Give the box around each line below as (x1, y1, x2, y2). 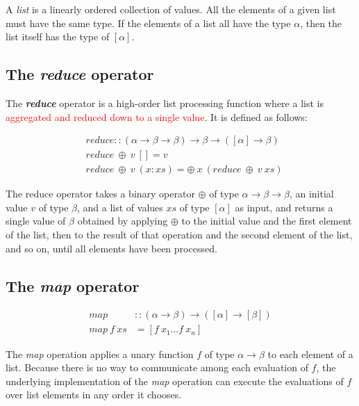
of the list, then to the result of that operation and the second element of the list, (6, 227, 353, 242)
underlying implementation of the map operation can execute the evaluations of (6, 373, 344, 388)
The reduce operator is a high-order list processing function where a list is (6, 95, 324, 110)
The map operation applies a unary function (6, 346, 194, 361)
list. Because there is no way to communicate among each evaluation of (6, 360, 308, 375)
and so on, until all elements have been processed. (6, 241, 217, 255)
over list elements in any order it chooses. (6, 387, 182, 402)
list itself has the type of (6, 29, 110, 44)
